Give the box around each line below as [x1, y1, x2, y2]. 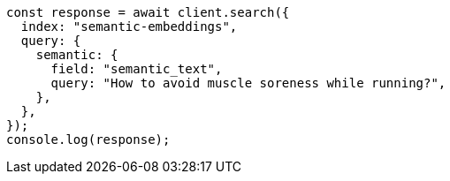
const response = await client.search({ [6, 5, 290, 19]
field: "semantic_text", [50, 62, 223, 76]
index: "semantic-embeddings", [20, 19, 238, 34]
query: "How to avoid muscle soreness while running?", [50, 76, 446, 90]
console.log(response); [6, 132, 171, 147]
